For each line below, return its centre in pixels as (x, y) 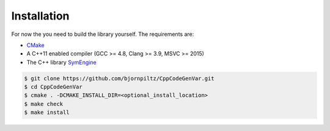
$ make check (44, 104)
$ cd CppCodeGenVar (53, 87)
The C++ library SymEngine (62, 62)
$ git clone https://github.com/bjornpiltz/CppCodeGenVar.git (119, 78)
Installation (40, 16)
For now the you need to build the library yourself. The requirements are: (103, 34)
